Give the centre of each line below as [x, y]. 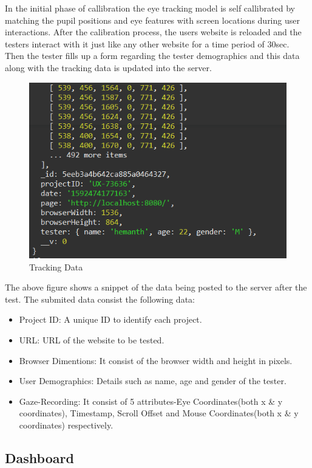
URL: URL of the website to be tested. [92, 340]
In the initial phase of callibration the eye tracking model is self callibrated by [150, 8]
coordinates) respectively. [66, 425]
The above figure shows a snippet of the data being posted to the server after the [156, 287]
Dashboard [39, 458]
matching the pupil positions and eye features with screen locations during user [152, 20]
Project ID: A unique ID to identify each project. [110, 319]
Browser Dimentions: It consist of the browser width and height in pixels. [156, 360]
